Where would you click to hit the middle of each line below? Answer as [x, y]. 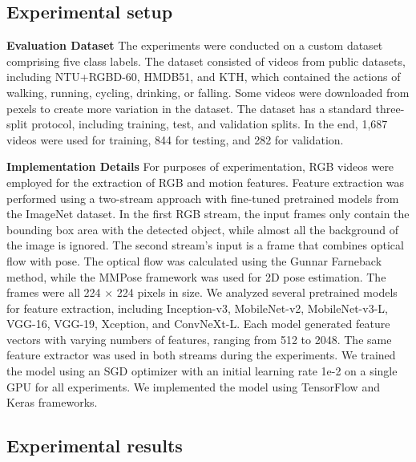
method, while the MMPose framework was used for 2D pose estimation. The [196, 276]
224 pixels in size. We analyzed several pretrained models [257, 292]
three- [390, 108]
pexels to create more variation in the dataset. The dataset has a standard [189, 108]
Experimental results [95, 446]
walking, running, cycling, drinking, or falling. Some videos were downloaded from [208, 92]
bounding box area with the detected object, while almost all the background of [203, 229]
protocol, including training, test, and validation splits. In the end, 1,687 [210, 124]
